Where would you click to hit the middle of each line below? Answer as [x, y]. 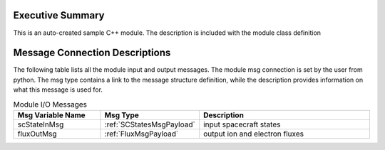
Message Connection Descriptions [92, 53]
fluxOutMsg [37, 134]
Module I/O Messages [50, 105]
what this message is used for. [58, 90]
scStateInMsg [41, 124]
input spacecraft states [242, 124]
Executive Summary [59, 15]
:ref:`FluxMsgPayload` [142, 134]
